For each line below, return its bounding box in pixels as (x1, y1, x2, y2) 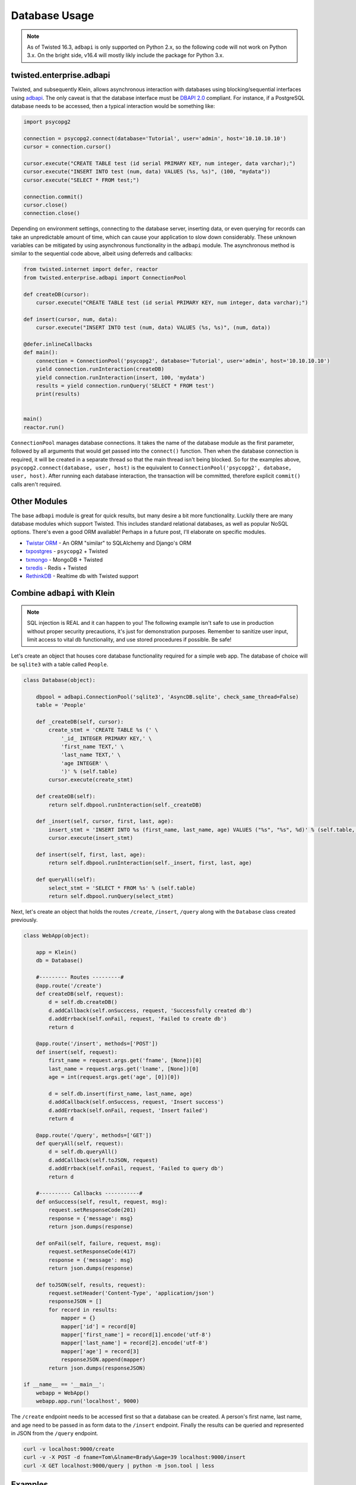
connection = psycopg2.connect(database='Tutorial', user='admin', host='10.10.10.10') (23, 135, 287, 142)
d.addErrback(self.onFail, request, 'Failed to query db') (48, 1165, 224, 1172)
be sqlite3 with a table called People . (11, 661, 109, 668)
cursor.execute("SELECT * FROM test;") (23, 176, 139, 184)
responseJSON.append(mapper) (61, 1356, 146, 1363)
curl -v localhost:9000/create (23, 1445, 115, 1452)
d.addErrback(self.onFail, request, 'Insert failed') (48, 1107, 208, 1114)
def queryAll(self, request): (36, 1140, 124, 1147)
